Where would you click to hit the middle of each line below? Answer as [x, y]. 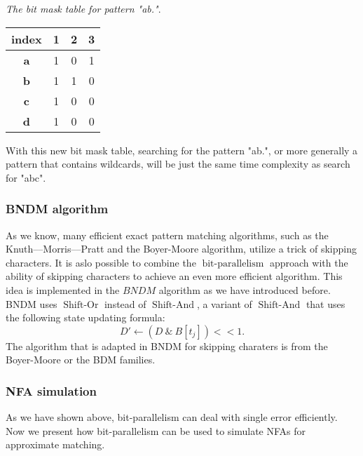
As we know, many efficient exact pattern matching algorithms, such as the [167, 235]
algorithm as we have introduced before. [245, 289]
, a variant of [224, 303]
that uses [326, 303]
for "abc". [26, 177]
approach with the [309, 262]
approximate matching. [55, 444]
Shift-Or [81, 305]
